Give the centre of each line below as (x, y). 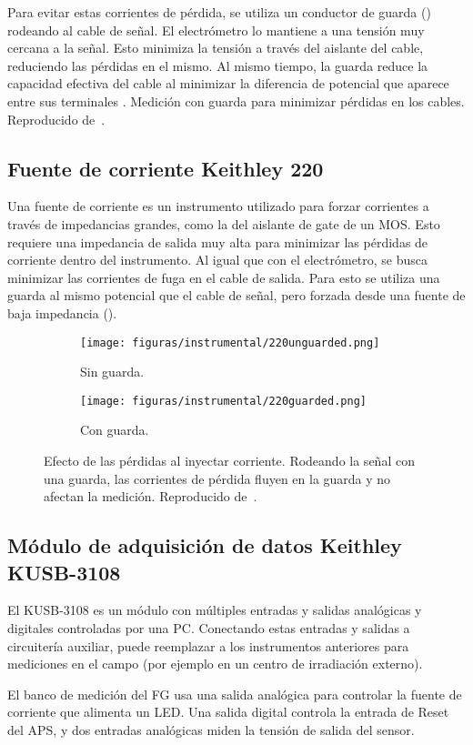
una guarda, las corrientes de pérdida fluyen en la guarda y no (217, 478)
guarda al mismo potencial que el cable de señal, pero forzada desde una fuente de (236, 295)
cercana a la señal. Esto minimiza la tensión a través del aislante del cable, (216, 48)
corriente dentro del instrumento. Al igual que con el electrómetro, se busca (218, 260)
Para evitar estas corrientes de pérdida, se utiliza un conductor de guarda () (219, 12)
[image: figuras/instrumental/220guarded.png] (223, 401)
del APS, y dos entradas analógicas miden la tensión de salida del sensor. (211, 729)
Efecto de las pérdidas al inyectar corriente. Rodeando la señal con (229, 461)
